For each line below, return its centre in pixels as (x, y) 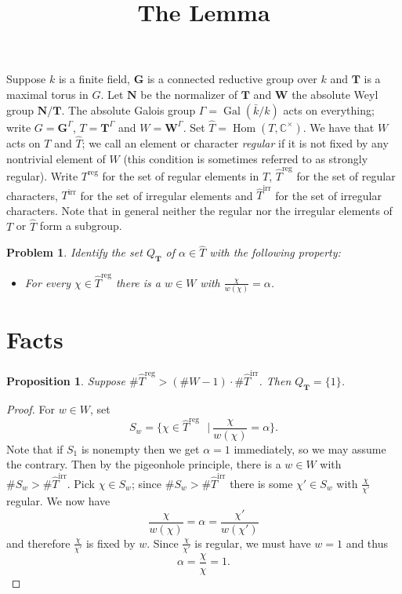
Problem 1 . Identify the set (74, 252)
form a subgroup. (81, 226)
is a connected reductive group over (232, 79)
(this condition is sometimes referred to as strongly (246, 158)
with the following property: (275, 252)
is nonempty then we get (140, 448)
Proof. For (31, 408)
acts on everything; (329, 109)
